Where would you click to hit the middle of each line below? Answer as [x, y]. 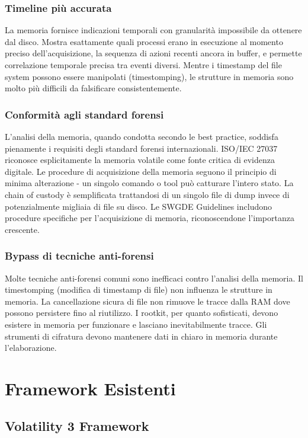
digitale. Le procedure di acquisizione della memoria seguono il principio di [141, 171]
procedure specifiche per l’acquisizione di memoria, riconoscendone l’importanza [150, 218]
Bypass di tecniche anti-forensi [79, 256]
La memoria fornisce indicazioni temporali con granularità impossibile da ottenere [153, 30]
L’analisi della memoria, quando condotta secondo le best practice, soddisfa [142, 136]
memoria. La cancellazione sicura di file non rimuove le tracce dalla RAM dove [147, 301]
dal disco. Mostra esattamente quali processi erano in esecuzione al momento [144, 41]
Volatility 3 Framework [77, 426]
